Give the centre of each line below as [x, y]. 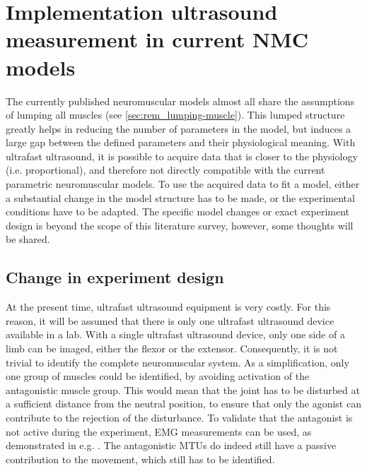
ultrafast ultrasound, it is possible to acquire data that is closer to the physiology [182, 156]
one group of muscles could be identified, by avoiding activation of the [158, 376]
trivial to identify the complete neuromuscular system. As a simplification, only [177, 362]
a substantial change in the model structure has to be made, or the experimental [180, 197]
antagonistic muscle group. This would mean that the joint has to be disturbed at [183, 389]
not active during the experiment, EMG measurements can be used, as [159, 431]
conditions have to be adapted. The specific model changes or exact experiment [177, 211]
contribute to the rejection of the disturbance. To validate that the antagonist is [179, 417]
